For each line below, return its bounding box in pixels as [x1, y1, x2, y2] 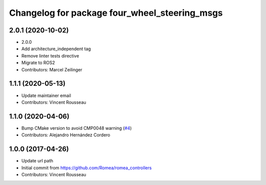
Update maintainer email [21, 92, 71, 98]
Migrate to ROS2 [21, 60, 55, 66]
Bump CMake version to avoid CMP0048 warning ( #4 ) [21, 125, 132, 131]
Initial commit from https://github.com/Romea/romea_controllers [21, 165, 152, 171]
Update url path [21, 158, 54, 164]
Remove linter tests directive [21, 53, 79, 59]
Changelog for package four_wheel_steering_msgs [9, 7, 223, 18]
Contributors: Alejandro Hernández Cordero [21, 132, 110, 138]
